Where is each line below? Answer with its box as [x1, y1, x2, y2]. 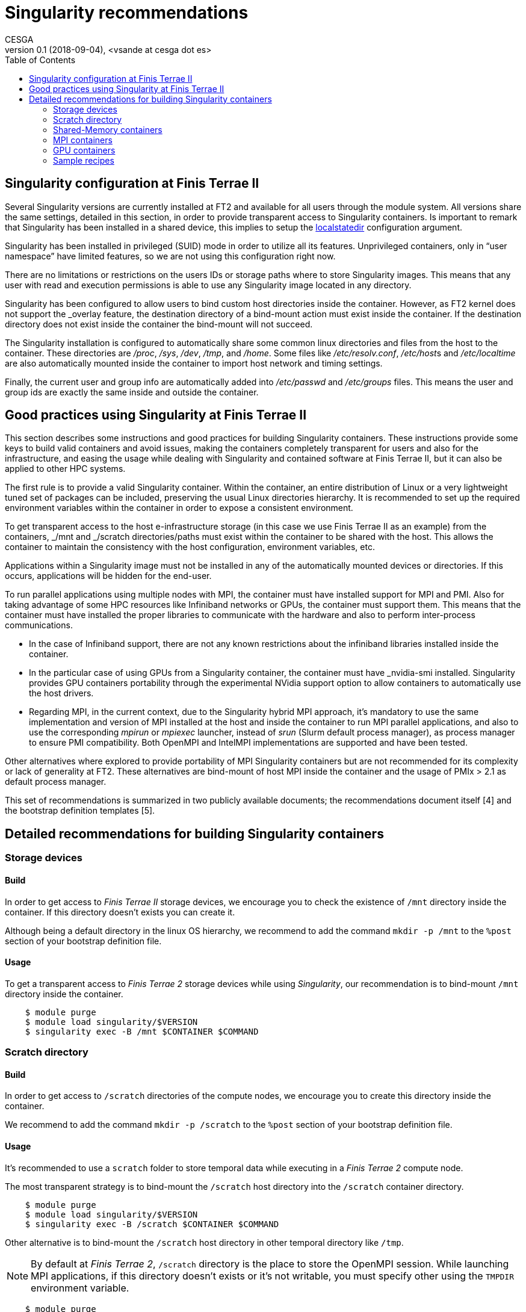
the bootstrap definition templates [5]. [5, 805, 155, 816]
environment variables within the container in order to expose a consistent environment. [5, 503, 353, 513]
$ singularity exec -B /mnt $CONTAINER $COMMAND [25, 1026, 259, 1036]
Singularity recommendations [5, 2, 249, 23]
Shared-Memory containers [53, 124, 162, 135]
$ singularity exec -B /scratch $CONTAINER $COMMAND [25, 1219, 279, 1229]
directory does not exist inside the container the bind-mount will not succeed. [5, 318, 313, 329]
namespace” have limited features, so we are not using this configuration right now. [5, 250, 336, 261]
